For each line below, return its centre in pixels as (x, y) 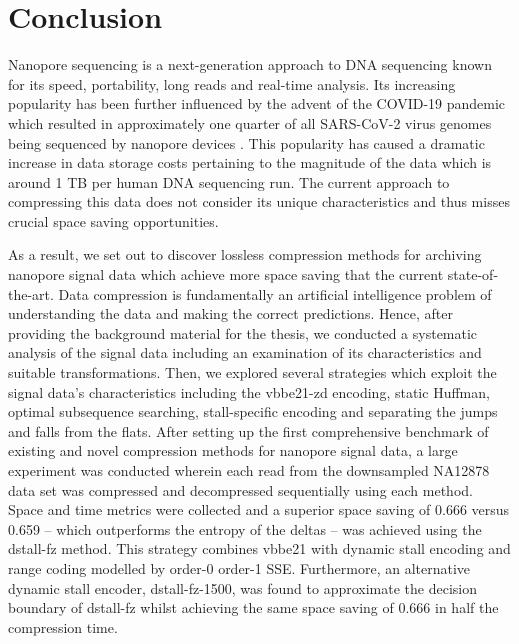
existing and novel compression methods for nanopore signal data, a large (233, 450)
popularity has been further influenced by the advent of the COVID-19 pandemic (257, 103)
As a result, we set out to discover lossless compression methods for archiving (245, 254)
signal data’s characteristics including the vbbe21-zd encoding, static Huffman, (249, 391)
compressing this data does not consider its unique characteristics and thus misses (259, 201)
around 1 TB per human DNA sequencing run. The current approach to (229, 181)
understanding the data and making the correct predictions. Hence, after (230, 313)
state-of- (473, 274)
